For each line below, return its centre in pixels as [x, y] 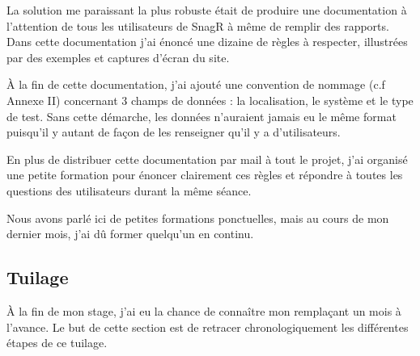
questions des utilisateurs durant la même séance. [129, 190]
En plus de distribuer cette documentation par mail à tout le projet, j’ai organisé [207, 159]
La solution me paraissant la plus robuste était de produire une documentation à [207, 10]
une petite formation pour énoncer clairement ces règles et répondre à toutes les [205, 175]
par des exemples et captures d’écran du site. [118, 57]
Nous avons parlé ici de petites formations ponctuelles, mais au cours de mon [198, 218]
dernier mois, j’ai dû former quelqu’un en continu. [130, 234]
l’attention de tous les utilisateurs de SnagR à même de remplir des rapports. [198, 25]
